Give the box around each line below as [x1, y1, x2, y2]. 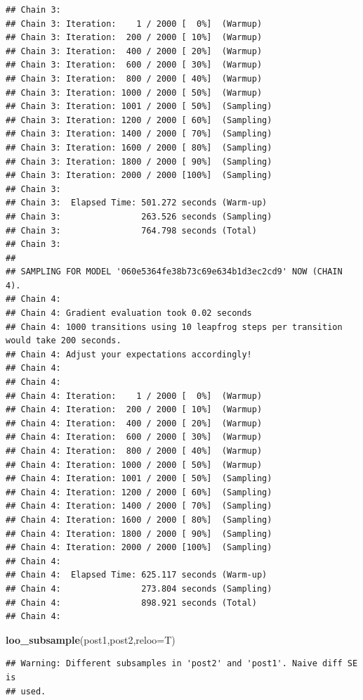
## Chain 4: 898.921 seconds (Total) [6, 597, 257, 608]
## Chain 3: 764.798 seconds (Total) [6, 225, 257, 236]
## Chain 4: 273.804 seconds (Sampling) [6, 583, 272, 594]
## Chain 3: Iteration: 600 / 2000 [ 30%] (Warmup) [6, 60, 263, 70]
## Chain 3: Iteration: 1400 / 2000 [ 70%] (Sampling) [6, 129, 272, 139]
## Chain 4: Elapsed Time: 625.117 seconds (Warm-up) [6, 570, 268, 580]
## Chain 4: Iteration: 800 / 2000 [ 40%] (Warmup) [6, 446, 263, 456]
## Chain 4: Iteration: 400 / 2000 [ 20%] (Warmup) [6, 418, 263, 428]
